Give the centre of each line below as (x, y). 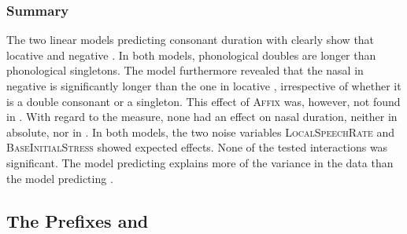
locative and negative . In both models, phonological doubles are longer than (191, 55)
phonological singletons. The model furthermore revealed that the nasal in (185, 70)
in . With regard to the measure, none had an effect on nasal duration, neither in (202, 117)
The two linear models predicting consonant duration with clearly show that (191, 40)
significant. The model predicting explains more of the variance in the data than (200, 162)
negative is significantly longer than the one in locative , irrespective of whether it (204, 86)
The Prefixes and (78, 220)
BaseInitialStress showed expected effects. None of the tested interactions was (197, 147)
